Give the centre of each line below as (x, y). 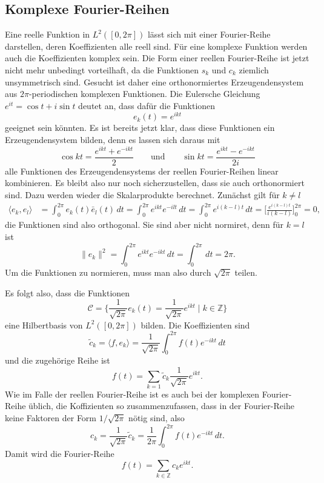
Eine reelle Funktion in (48, 34)
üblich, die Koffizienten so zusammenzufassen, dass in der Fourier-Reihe (161, 406)
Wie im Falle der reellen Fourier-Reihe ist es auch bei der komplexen (132, 394)
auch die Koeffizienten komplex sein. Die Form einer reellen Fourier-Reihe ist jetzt (157, 58)
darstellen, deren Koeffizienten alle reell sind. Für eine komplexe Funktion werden (156, 46)
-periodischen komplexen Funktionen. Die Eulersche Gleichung (144, 94)
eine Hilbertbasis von (44, 325)
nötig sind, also (157, 418)
